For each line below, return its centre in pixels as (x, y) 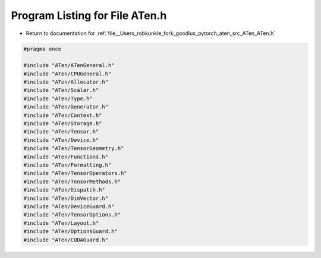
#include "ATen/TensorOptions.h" (72, 215)
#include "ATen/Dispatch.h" (64, 190)
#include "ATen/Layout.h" (61, 223)
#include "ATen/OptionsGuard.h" (71, 232)
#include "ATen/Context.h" (63, 115)
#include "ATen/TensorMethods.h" (72, 181)
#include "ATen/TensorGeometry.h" (74, 149)
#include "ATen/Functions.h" (66, 157)
